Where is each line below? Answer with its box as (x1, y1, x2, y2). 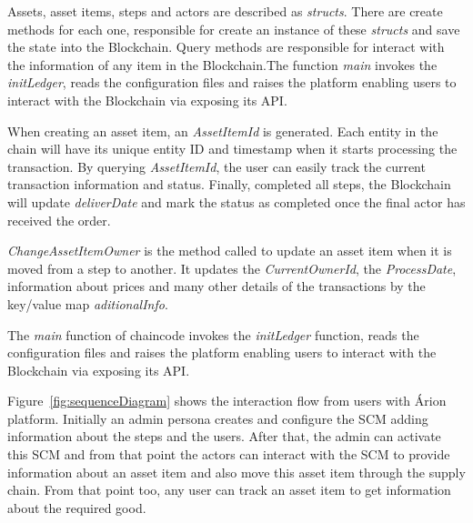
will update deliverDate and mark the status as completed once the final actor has (7, 192, 466, 211)
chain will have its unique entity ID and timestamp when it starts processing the (7, 139, 458, 158)
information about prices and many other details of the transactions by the (7, 277, 426, 296)
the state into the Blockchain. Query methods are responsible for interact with (7, 37, 445, 56)
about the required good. (7, 498, 146, 517)
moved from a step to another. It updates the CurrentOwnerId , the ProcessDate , (7, 258, 457, 277)
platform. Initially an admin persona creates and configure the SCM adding (7, 408, 428, 427)
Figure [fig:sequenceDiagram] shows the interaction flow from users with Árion (7, 391, 447, 410)
